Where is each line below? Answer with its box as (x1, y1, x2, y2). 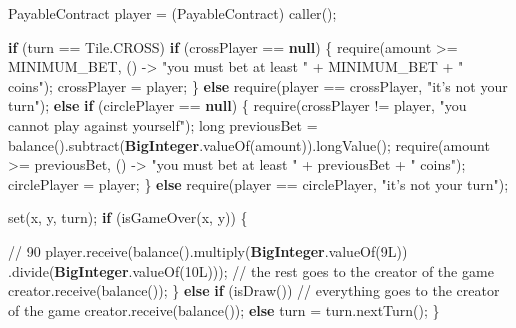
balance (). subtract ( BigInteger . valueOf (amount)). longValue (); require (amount (8, 134, 490, 155)
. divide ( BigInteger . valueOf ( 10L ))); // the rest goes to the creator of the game (8, 260, 494, 281)
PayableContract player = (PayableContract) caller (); (8, 3, 337, 23)
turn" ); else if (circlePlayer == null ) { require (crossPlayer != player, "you (8, 95, 467, 116)
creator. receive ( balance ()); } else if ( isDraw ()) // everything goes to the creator (8, 280, 500, 301)
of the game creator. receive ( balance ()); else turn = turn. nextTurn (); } (8, 299, 440, 320)
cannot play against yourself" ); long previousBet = (8, 114, 318, 135)
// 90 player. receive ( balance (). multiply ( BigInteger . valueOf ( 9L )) (8, 240, 408, 261)
